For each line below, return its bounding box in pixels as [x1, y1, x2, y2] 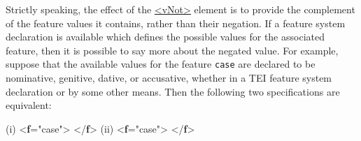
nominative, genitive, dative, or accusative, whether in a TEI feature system [6, 70, 332, 85]
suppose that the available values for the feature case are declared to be [6, 57, 316, 71]
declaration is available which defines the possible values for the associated [6, 29, 325, 44]
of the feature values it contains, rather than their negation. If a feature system [6, 15, 346, 30]
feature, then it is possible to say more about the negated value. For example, [6, 43, 339, 57]
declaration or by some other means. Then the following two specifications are [6, 84, 340, 98]
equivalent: [6, 98, 52, 112]
